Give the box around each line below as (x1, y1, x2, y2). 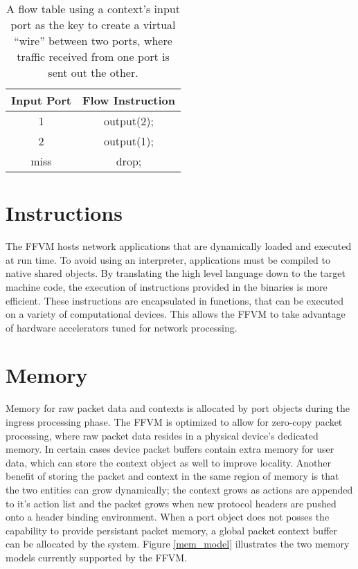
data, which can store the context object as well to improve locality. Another (6, 455, 332, 469)
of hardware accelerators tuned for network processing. (6, 320, 238, 334)
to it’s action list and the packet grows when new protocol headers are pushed (6, 496, 337, 510)
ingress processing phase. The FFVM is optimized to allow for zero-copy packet (6, 415, 343, 428)
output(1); (103, 133, 154, 149)
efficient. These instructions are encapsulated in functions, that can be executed (6, 293, 344, 307)
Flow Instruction (82, 92, 176, 108)
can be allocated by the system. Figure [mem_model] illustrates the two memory (6, 536, 350, 551)
